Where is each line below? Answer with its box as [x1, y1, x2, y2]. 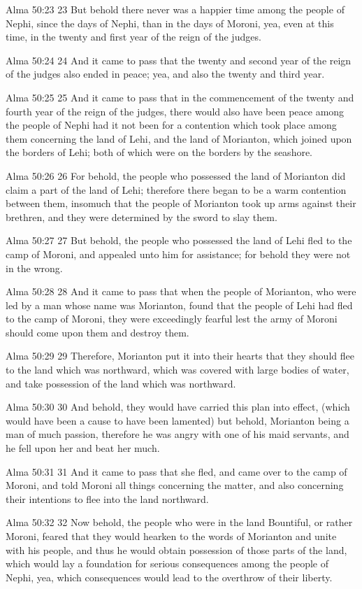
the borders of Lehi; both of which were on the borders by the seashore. [6, 145, 313, 159]
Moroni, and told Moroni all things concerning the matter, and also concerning [6, 478, 344, 492]
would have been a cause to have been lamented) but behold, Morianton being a [6, 413, 349, 427]
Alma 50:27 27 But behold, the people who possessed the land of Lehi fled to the [6, 233, 352, 248]
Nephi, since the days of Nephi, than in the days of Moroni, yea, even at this [6, 15, 334, 30]
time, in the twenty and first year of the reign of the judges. [6, 29, 261, 44]
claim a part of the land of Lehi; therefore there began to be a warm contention [6, 182, 347, 197]
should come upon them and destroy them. [6, 325, 189, 339]
